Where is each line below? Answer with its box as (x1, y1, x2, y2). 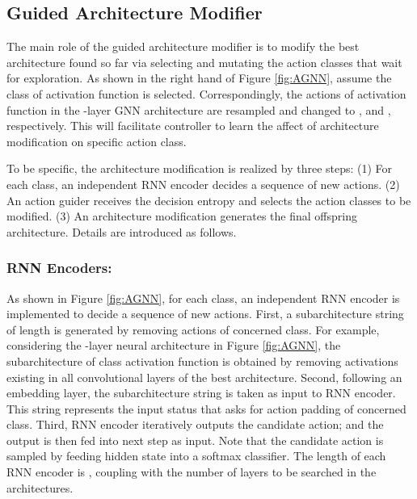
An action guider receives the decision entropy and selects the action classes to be (6, 191, 411, 208)
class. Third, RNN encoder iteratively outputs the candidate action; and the (6, 416, 384, 433)
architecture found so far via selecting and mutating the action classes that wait (6, 53, 402, 70)
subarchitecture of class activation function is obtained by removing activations (6, 352, 398, 369)
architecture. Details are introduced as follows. (6, 223, 237, 240)
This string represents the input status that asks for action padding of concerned (6, 400, 406, 417)
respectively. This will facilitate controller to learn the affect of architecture (6, 117, 379, 134)
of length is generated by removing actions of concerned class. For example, (6, 321, 380, 338)
